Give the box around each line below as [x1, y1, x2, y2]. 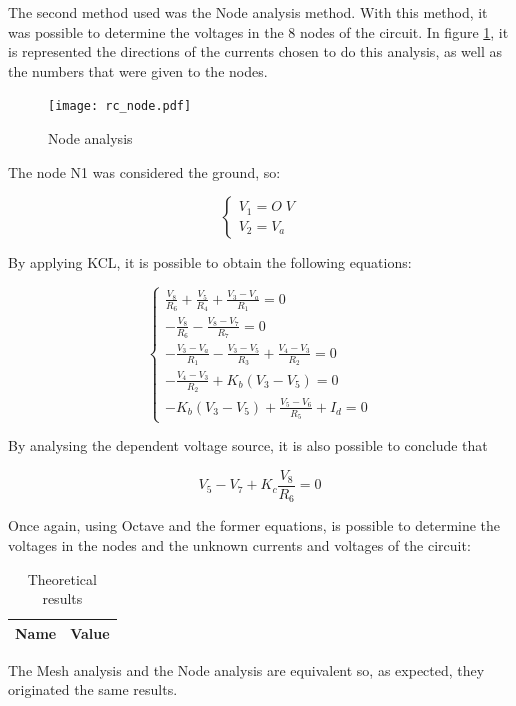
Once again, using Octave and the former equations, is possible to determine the [8, 515, 501, 536]
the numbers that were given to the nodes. [8, 60, 268, 81]
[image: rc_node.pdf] [48, 99, 192, 114]
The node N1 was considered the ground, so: [8, 161, 281, 182]
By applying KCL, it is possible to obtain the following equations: [8, 252, 412, 273]
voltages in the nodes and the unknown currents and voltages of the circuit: [8, 534, 471, 555]
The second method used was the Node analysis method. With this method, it [8, 2, 488, 22]
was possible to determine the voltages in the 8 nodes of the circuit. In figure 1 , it [8, 21, 509, 42]
